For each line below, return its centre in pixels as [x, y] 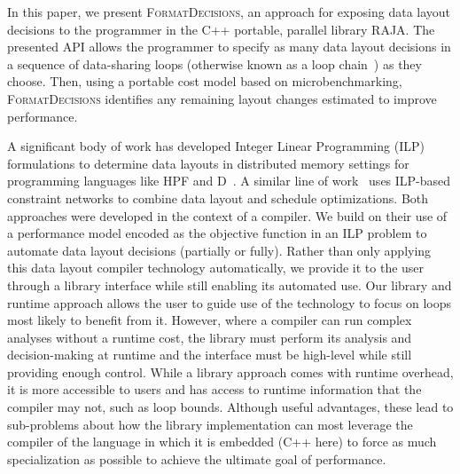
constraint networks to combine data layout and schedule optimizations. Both [218, 197]
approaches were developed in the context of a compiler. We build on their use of [227, 215]
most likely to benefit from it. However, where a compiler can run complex [210, 320]
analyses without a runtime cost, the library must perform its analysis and [210, 337]
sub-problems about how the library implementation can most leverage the [210, 424]
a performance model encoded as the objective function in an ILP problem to [217, 233]
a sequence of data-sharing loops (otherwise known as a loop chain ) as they [214, 63]
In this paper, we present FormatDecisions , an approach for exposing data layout [229, 12]
